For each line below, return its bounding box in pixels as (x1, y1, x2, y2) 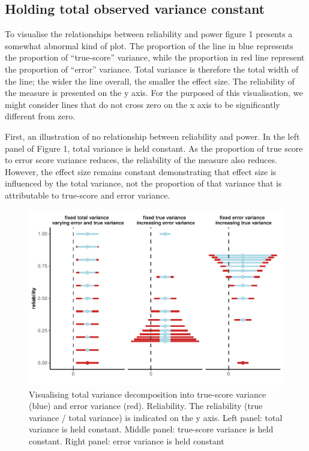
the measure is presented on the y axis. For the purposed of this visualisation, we (5, 86, 303, 99)
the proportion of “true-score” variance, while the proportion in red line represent (5, 51, 305, 64)
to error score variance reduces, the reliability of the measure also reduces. (5, 154, 278, 166)
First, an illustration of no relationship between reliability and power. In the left (5, 130, 300, 142)
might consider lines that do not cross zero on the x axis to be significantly (5, 98, 280, 110)
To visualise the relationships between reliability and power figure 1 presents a (5, 28, 293, 40)
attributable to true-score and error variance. (5, 188, 170, 201)
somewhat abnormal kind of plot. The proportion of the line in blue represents (5, 39, 293, 52)
